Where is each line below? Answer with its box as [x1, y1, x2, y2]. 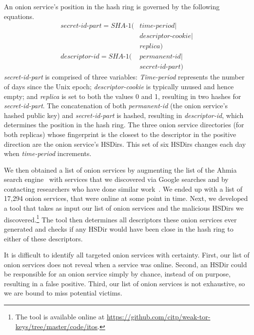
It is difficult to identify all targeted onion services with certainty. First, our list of [4, 250, 250, 260]
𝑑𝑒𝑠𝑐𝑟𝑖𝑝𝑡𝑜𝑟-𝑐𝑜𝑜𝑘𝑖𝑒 [139, 33, 191, 40]
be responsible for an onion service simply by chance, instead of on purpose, [4, 269, 231, 279]
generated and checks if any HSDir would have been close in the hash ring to [4, 223, 234, 234]
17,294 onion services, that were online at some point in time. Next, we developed [4, 193, 248, 203]
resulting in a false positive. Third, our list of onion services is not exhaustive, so [4, 278, 245, 288]
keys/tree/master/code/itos [15, 321, 98, 331]
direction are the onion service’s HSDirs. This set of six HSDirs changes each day [4, 138, 246, 149]
